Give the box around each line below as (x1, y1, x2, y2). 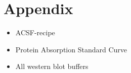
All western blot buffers (15, 61, 89, 71)
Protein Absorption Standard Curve (15, 44, 127, 54)
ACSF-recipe (15, 27, 55, 38)
